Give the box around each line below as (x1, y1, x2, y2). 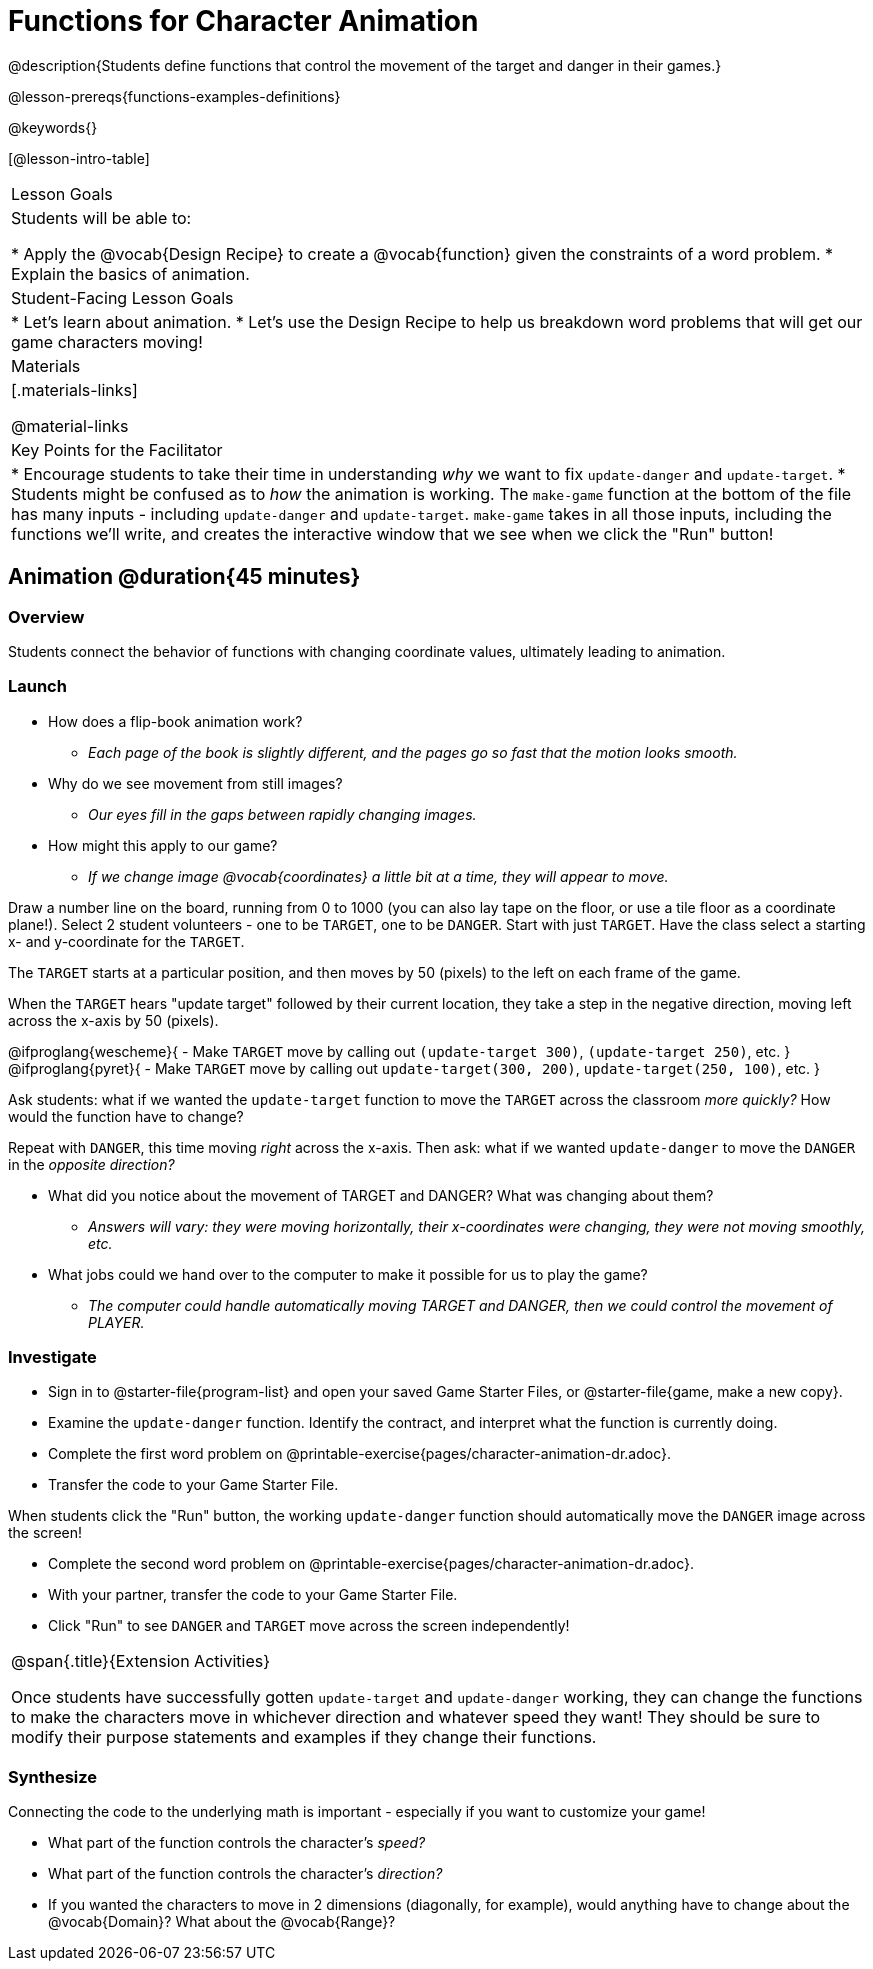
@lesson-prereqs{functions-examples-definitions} (8, 87, 341, 105)
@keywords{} (8, 118, 98, 136)
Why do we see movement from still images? (48, 774, 343, 792)
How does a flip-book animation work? (48, 712, 303, 730)
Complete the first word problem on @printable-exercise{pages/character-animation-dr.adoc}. (48, 1445, 672, 1463)
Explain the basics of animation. (11, 263, 250, 284)
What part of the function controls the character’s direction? (48, 1865, 443, 1883)
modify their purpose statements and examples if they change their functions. (11, 1727, 597, 1748)
